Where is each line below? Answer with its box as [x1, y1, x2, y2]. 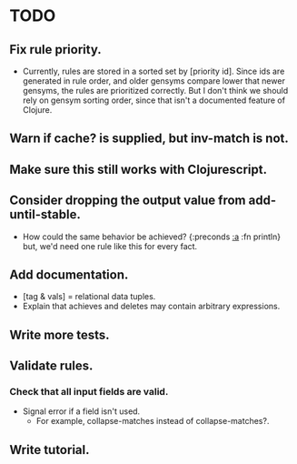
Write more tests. [9, 327, 111, 342]
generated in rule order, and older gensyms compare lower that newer [22, 76, 286, 86]
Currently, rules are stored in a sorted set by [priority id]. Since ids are [22, 66, 285, 76]
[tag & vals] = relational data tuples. [22, 291, 156, 302]
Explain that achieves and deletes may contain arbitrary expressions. [22, 301, 281, 312]
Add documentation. [9, 267, 129, 282]
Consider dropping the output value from [9, 193, 247, 208]
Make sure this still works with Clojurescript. [9, 161, 268, 177]
